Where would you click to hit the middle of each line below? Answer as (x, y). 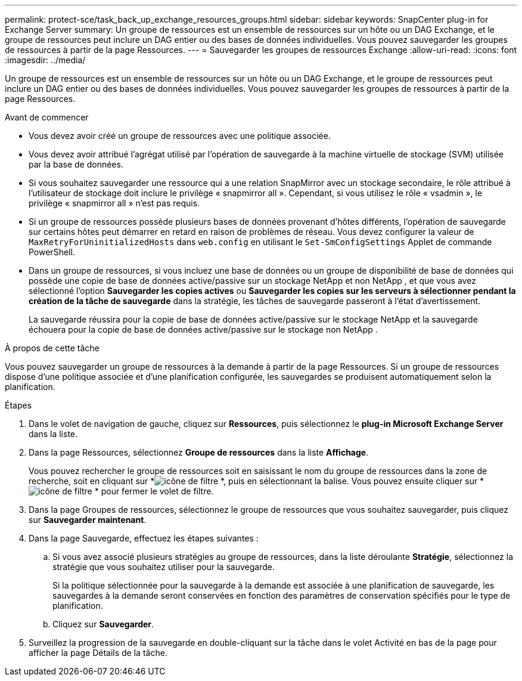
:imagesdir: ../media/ (45, 60)
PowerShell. (52, 252)
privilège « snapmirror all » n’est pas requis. (114, 203)
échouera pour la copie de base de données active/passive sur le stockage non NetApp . (203, 329)
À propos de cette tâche (52, 348)
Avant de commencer (47, 117)
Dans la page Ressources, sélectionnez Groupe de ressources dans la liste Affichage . (199, 452)
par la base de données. (76, 164)
